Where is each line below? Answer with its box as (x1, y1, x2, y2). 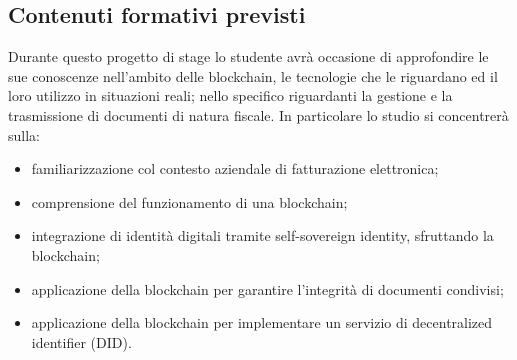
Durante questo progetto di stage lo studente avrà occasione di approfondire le (8, 46, 489, 67)
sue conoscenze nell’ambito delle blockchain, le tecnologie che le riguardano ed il (8, 65, 498, 86)
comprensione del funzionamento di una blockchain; (31, 191, 348, 212)
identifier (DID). (31, 331, 132, 352)
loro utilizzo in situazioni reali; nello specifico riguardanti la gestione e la (8, 85, 453, 106)
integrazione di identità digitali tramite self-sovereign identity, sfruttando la (31, 225, 494, 246)
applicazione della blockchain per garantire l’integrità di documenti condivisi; (31, 278, 504, 299)
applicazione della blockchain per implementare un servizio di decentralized (31, 312, 493, 333)
